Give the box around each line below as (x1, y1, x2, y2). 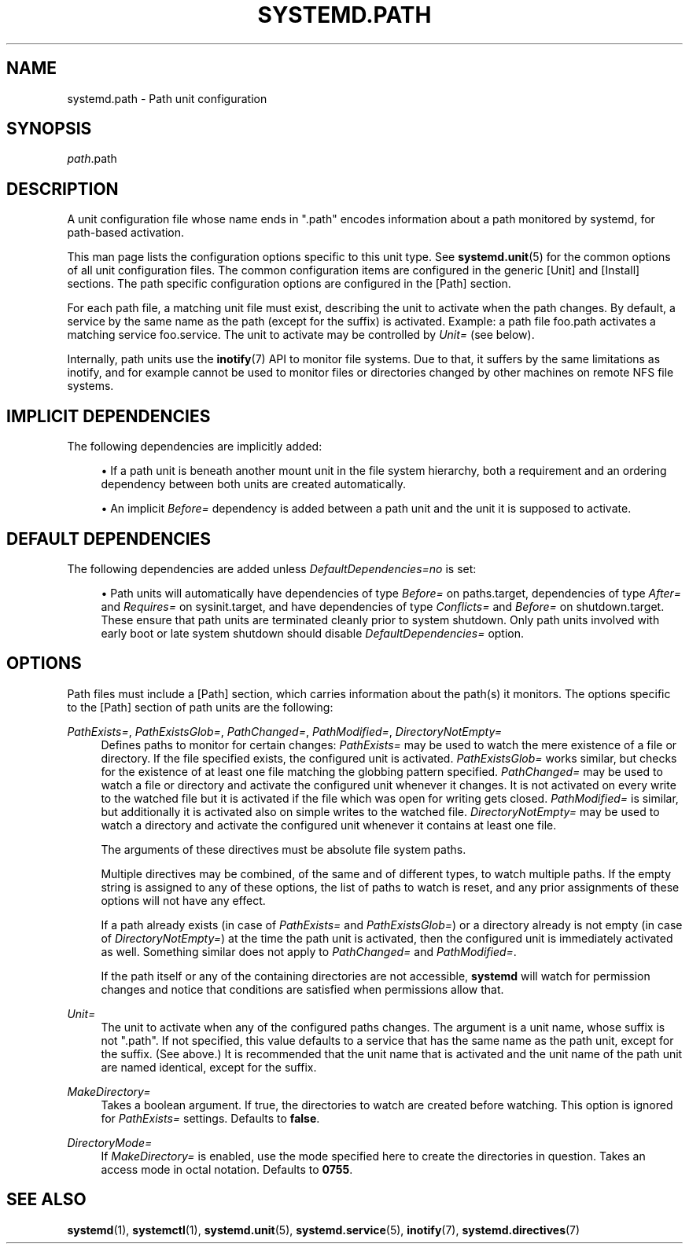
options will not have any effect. (101, 893, 266, 907)
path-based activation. (67, 226, 185, 240)
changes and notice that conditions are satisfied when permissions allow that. (101, 982, 504, 996)
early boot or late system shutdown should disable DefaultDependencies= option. (101, 626, 525, 640)
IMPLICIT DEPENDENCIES (6, 406, 211, 426)
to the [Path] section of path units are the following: (67, 700, 333, 714)
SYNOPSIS (6, 119, 92, 139)
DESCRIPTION (6, 178, 119, 199)
